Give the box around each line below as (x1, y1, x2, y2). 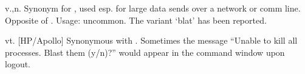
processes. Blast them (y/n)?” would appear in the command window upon (5, 45, 285, 58)
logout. (5, 58, 31, 70)
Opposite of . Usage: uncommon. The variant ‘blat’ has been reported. (5, 13, 267, 26)
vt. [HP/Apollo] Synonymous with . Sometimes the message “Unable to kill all (5, 34, 298, 47)
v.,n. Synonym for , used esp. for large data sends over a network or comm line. (5, 2, 301, 14)
